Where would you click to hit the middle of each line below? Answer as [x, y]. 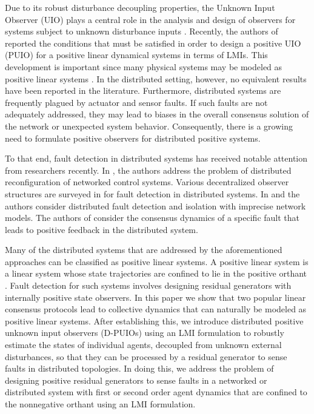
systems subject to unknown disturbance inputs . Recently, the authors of [142, 31]
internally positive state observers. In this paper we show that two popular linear [155, 297]
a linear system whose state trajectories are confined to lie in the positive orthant [156, 273]
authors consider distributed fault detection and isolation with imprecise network [155, 205]
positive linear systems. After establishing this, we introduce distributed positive [154, 320]
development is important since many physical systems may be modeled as [144, 66]
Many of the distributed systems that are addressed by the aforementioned [144, 250]
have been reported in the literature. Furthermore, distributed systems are [143, 90]
